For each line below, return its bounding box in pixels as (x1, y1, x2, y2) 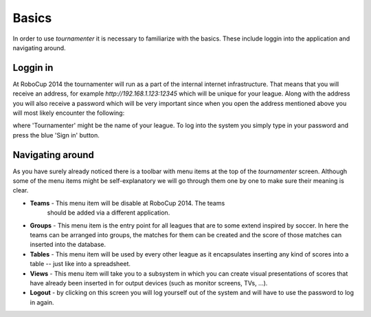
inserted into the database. (30, 241, 106, 249)
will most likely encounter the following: (12, 109, 125, 117)
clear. (12, 186, 29, 195)
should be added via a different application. (47, 208, 170, 217)
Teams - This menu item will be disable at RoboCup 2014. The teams (30, 199, 225, 207)
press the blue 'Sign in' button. (12, 131, 100, 139)
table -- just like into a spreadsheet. (30, 260, 131, 268)
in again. (30, 298, 54, 306)
